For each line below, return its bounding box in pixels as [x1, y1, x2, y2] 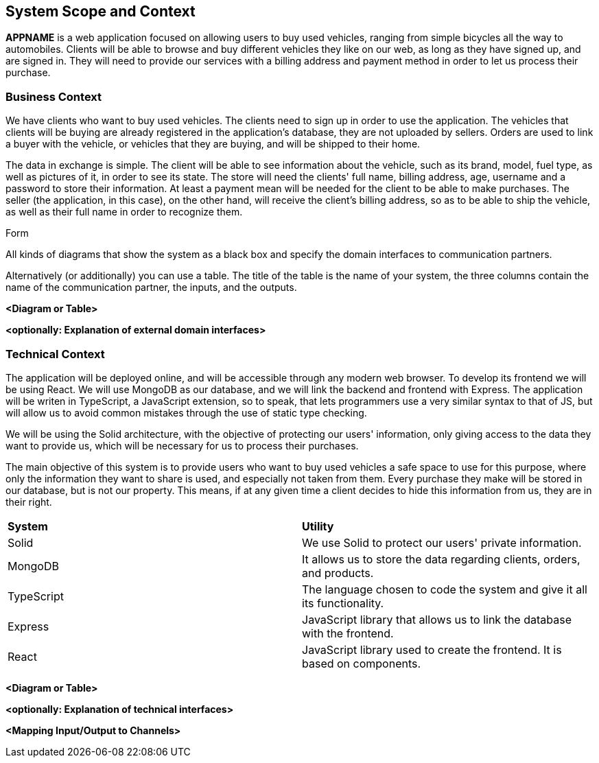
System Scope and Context [5, 3, 196, 20]
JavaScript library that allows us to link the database [302, 612, 572, 626]
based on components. [302, 656, 421, 670]
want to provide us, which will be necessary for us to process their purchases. [5, 439, 359, 451]
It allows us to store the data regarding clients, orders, [302, 552, 580, 566]
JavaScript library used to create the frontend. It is [302, 642, 562, 657]
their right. [5, 495, 52, 508]
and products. [302, 565, 374, 580]
